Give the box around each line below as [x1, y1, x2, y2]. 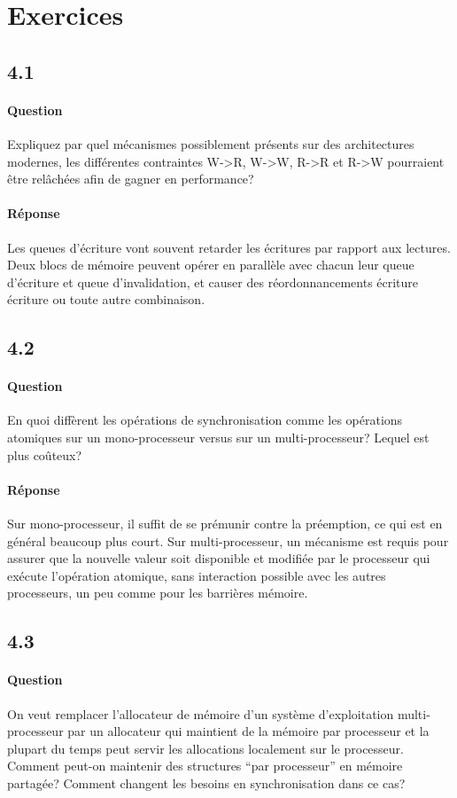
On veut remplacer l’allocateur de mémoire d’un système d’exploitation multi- [7, 704, 430, 723]
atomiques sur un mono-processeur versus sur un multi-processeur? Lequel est [7, 428, 430, 447]
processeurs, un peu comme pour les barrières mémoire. [7, 583, 308, 602]
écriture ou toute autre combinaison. [7, 290, 205, 309]
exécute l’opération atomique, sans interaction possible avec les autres [7, 566, 386, 584]
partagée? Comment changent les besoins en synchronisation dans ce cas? [7, 773, 406, 792]
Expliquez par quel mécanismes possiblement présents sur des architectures [7, 134, 414, 153]
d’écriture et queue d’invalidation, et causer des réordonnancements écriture [7, 272, 419, 291]
